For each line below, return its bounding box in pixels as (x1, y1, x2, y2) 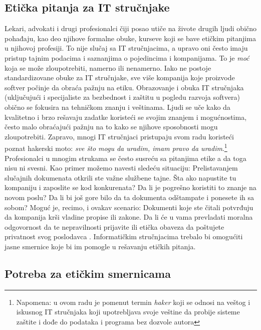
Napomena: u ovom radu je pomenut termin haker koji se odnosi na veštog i (16, 296, 250, 307)
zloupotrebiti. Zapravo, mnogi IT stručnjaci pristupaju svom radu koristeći (5, 131, 234, 141)
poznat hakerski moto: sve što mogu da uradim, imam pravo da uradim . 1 (5, 141, 227, 153)
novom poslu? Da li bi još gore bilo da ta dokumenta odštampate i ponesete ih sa (5, 192, 254, 202)
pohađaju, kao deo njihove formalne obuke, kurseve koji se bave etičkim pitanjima (5, 33, 256, 43)
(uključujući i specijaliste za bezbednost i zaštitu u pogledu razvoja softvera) (5, 92, 240, 102)
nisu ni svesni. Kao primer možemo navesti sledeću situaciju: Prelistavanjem (5, 162, 238, 173)
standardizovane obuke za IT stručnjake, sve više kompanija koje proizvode (5, 72, 235, 83)
